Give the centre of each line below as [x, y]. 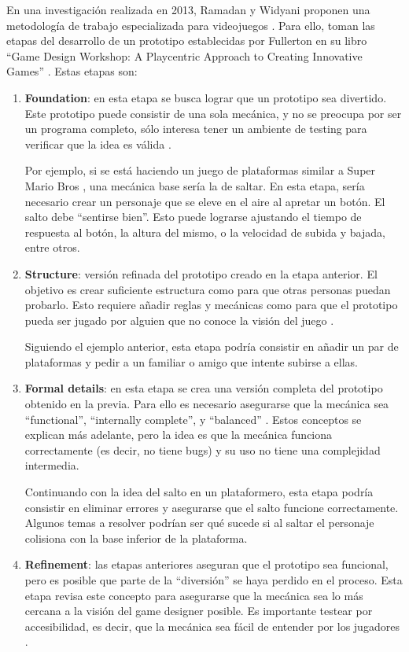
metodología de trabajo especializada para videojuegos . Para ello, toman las [191, 25]
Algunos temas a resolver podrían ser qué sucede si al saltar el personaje [199, 523]
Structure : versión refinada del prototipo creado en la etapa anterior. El [201, 273]
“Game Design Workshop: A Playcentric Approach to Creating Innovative [184, 55]
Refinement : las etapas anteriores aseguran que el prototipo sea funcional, [206, 564]
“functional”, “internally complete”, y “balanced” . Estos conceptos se [193, 419]
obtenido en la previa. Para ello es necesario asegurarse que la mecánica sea [207, 404]
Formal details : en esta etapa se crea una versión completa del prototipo [204, 388]
